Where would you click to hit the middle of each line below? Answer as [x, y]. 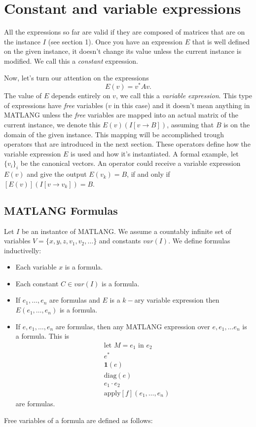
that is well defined [221, 41]
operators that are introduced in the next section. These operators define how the [127, 144]
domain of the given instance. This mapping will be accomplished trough [114, 134]
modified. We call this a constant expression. [71, 60]
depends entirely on [81, 96]
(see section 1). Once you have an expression [115, 41]
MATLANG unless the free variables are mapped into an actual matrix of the [121, 115]
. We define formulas [199, 241]
